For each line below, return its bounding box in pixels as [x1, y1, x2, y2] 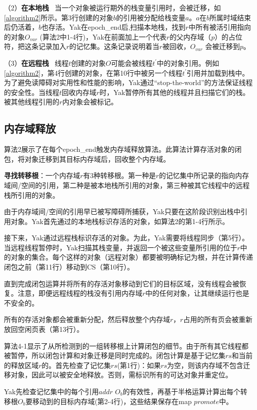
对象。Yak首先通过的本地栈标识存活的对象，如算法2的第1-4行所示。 [10, 216, 229, 226]
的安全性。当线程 [4, 87, 59, 97]
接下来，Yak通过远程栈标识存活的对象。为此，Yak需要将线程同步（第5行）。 [4, 232, 249, 243]
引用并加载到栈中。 [186, 67, 249, 78]
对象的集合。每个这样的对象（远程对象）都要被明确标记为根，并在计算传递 [10, 252, 253, 262]
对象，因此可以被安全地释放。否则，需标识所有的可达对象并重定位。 [10, 369, 232, 380]
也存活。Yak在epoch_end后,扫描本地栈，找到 [42, 22, 186, 32]
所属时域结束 [209, 12, 251, 22]
